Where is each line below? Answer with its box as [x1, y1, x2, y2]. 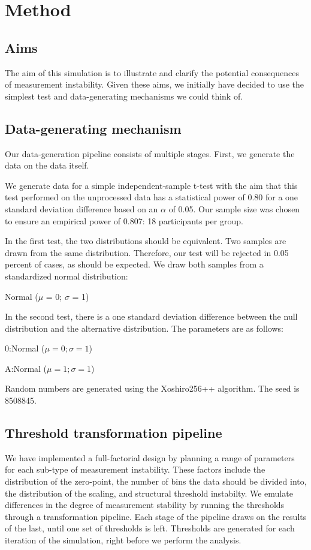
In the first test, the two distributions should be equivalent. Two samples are [5, 235, 286, 247]
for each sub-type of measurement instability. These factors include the [5, 463, 265, 476]
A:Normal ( [5, 362, 47, 374]
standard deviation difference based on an [5, 202, 158, 215]
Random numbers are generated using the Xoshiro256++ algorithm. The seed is [5, 382, 300, 395]
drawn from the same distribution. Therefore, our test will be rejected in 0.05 [5, 246, 289, 259]
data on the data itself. [5, 159, 89, 172]
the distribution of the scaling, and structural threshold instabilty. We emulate [5, 486, 293, 499]
